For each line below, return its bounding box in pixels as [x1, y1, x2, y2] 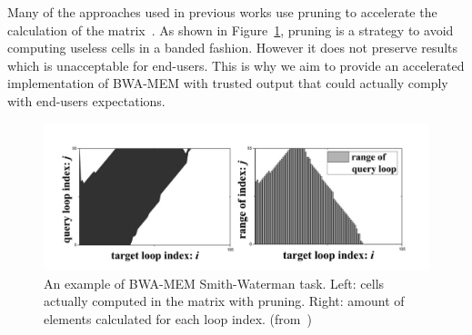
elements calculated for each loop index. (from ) [44, 309, 312, 328]
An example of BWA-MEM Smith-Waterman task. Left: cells [44, 273, 385, 292]
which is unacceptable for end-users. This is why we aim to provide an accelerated [7, 55, 465, 74]
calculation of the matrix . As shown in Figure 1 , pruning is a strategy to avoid [7, 20, 454, 39]
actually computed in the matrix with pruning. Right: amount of [44, 291, 405, 310]
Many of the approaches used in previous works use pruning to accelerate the [7, 3, 437, 21]
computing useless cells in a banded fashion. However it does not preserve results [7, 38, 458, 57]
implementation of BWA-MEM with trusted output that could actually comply [7, 74, 448, 93]
